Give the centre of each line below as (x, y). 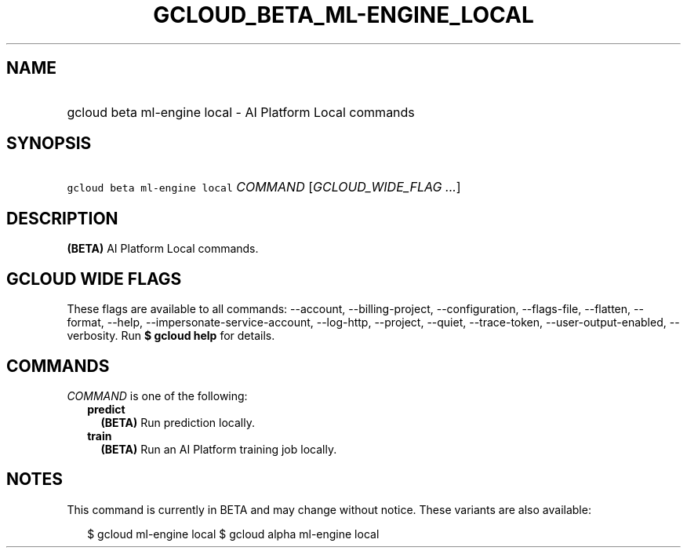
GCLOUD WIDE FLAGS (94, 279)
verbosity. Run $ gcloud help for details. (171, 336)
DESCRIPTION (62, 218)
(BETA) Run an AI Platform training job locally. (219, 449)
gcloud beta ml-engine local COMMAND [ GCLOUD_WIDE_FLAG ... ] (264, 187)
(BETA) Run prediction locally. (178, 422)
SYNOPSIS (49, 144)
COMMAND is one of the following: (157, 395)
